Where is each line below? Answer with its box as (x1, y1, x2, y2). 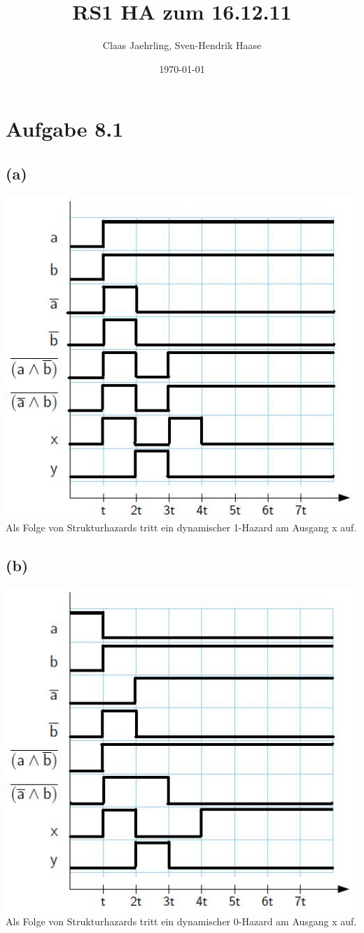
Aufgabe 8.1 (6, 114, 124, 143)
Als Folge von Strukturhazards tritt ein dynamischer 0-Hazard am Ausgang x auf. (6, 914, 357, 929)
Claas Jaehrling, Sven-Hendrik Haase (102, 38, 262, 53)
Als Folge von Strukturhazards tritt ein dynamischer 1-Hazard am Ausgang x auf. (6, 520, 357, 535)
